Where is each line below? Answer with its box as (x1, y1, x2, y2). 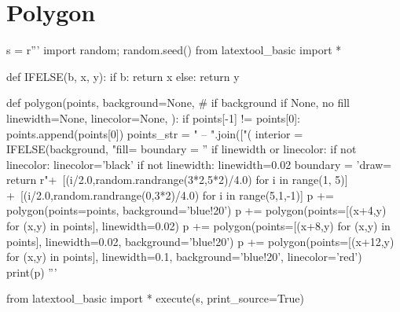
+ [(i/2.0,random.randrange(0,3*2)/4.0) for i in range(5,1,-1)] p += (6, 186, 334, 203)
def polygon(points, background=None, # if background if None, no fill (6, 94, 350, 111)
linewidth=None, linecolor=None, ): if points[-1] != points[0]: (6, 109, 300, 126)
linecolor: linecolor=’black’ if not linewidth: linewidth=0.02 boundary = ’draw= (6, 156, 392, 172)
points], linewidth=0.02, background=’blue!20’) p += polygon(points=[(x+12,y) (6, 233, 394, 249)
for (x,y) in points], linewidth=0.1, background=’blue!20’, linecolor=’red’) (6, 248, 362, 265)
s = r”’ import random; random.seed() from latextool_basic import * (6, 42, 342, 58)
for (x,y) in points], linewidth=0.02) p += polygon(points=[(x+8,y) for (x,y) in (6, 218, 391, 234)
